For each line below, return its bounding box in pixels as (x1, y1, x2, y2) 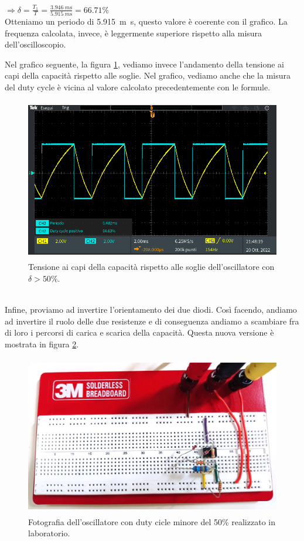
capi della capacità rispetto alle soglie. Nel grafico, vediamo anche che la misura (5, 69, 291, 82)
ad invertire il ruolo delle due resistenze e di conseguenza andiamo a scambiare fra (5, 315, 299, 327)
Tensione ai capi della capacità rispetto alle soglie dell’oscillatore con (28, 261, 275, 273)
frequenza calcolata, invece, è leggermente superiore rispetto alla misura (5, 26, 262, 39)
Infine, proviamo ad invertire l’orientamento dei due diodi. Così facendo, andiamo (5, 303, 297, 316)
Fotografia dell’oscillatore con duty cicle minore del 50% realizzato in (28, 515, 275, 528)
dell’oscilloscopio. (5, 38, 66, 50)
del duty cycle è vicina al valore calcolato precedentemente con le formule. (5, 80, 271, 93)
